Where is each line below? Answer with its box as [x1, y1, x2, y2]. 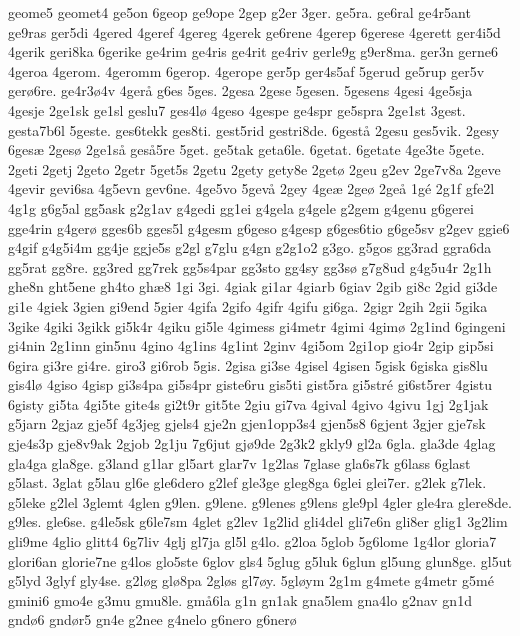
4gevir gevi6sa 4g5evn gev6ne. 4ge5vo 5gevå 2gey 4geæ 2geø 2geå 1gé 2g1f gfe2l [8, 178, 495, 199]
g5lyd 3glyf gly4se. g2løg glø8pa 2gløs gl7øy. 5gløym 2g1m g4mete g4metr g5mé [8, 570, 494, 591]
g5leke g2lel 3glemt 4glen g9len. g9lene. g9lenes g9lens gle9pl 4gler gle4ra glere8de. [8, 491, 512, 512]
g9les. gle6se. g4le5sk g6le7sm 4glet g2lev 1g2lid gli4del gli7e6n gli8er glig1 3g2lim [8, 511, 508, 532]
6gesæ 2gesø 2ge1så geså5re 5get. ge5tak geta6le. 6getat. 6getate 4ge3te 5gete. [8, 139, 485, 160]
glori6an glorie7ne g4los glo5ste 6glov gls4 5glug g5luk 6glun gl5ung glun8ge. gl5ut [8, 550, 512, 571]
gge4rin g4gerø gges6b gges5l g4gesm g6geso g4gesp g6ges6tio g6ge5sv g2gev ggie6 [8, 217, 510, 238]
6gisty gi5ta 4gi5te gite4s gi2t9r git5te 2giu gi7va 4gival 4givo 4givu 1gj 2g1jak [8, 393, 489, 414]
